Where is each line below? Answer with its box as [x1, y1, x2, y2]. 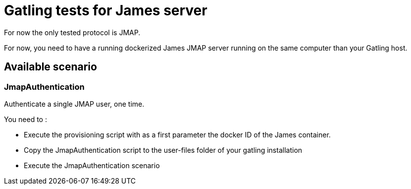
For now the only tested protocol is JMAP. [4, 28, 141, 37]
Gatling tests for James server [4, 2, 207, 19]
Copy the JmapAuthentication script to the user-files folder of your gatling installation [24, 145, 303, 154]
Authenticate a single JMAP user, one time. [4, 99, 145, 108]
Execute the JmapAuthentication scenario [24, 161, 160, 170]
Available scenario [4, 61, 97, 73]
